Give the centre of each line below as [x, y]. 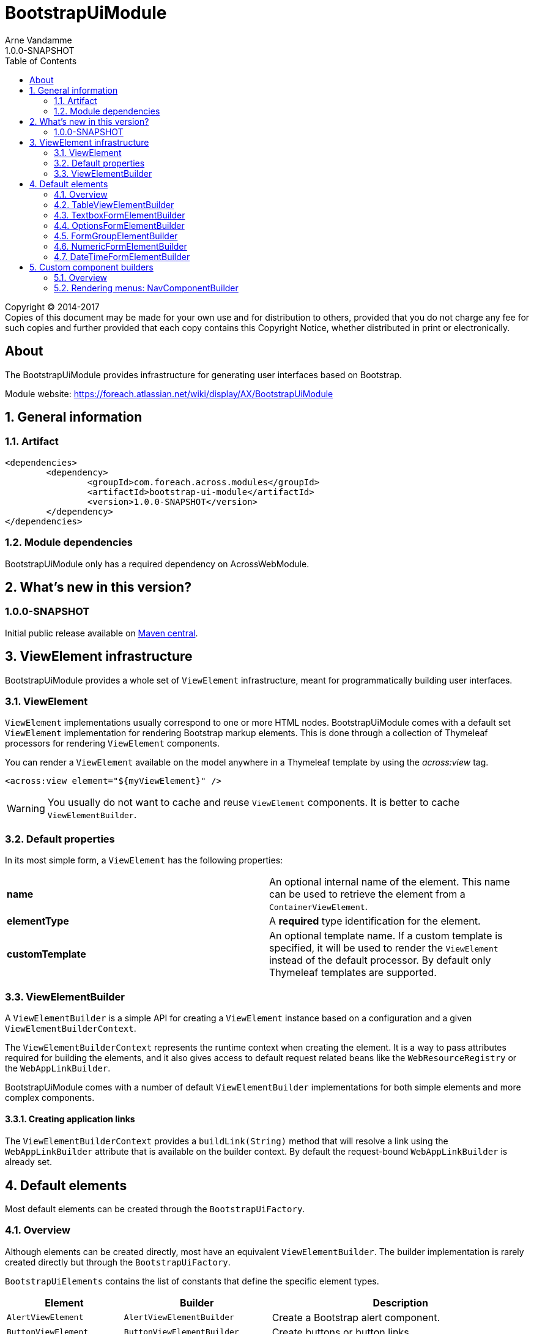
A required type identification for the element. [375, 921]
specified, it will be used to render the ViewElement [384, 948]
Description [401, 1302]
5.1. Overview [80, 277]
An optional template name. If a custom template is [386, 936]
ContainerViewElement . [319, 907]
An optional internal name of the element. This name [390, 882]
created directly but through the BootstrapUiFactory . [118, 1262]
